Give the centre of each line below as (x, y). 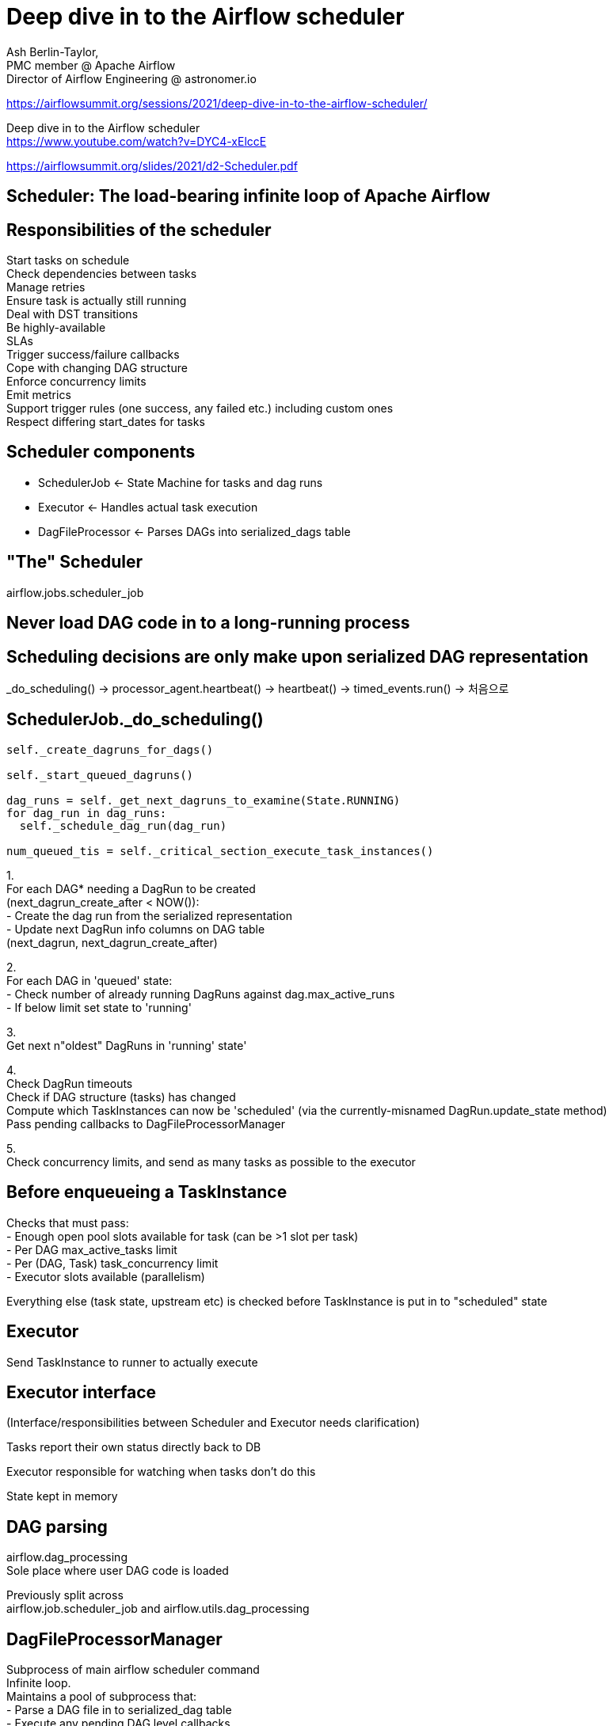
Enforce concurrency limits (76, 382)
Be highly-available (56, 328)
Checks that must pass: (68, 1222)
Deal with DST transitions (72, 314)
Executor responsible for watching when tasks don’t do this (161, 1472)
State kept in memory (62, 1496)
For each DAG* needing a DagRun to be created (131, 888)
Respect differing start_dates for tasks (106, 422)
